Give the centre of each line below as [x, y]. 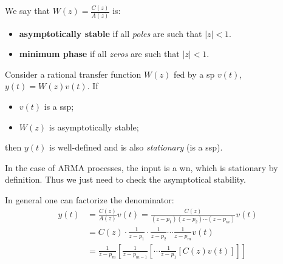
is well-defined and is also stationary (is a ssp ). [136, 147]
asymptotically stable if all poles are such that [111, 33]
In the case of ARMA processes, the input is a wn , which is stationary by [141, 167]
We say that [27, 11]
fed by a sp [194, 74]
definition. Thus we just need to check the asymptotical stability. [125, 179]
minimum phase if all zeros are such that [99, 54]
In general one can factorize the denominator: [90, 199]
